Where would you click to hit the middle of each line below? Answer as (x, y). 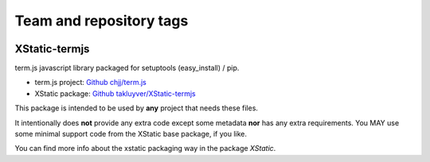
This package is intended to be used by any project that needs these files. (137, 108)
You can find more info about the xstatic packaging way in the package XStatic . (145, 148)
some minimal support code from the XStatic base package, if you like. (131, 134)
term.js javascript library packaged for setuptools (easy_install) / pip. (127, 68)
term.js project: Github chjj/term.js (90, 83)
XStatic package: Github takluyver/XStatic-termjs (115, 93)
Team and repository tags (102, 21)
